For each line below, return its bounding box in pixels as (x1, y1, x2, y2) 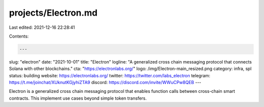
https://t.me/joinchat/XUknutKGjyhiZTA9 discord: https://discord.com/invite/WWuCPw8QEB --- (9, 80, 201, 86)
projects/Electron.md (9, 7, 98, 18)
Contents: (9, 33, 29, 39)
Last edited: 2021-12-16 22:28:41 (9, 24, 75, 30)
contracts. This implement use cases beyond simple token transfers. (9, 95, 147, 101)
